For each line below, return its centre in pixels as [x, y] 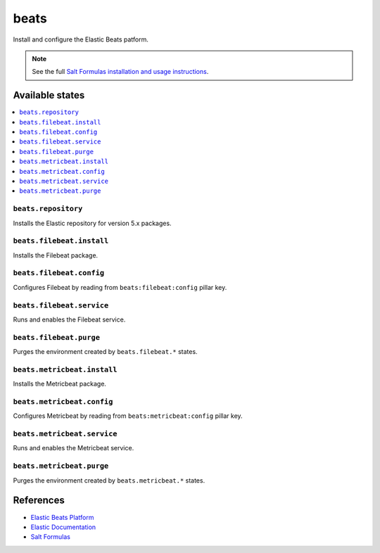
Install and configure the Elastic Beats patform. [81, 39]
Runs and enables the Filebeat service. [69, 319]
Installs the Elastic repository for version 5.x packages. [92, 223]
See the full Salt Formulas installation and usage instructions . [120, 72]
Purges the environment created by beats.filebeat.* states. [105, 352]
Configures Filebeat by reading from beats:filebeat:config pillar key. [120, 287]
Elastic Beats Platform [62, 517]
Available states [49, 95]
